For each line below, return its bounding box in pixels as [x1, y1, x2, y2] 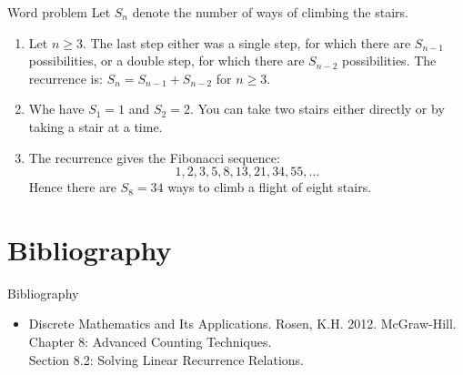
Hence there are [28, 177, 116, 197]
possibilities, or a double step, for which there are [28, 51, 305, 70]
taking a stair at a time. [28, 117, 163, 136]
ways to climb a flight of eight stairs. [167, 177, 372, 197]
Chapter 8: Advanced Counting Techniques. [28, 332, 272, 351]
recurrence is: [28, 68, 103, 87]
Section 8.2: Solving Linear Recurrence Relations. [28, 350, 304, 369]
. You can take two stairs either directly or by [189, 99, 445, 118]
